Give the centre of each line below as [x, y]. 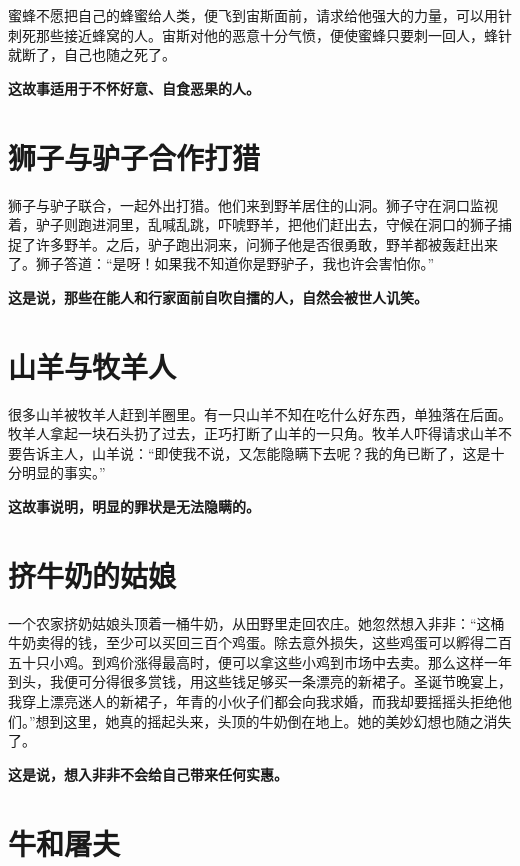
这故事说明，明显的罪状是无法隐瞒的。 [134, 505]
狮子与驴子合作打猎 [134, 156]
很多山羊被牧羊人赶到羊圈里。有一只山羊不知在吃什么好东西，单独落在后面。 [260, 413]
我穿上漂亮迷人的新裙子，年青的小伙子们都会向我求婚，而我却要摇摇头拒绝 [253, 701]
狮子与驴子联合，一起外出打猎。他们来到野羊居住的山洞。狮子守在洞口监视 [253, 204]
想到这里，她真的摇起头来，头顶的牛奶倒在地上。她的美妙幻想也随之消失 [273, 720]
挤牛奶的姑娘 [92, 574]
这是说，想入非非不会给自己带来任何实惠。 [148, 773]
